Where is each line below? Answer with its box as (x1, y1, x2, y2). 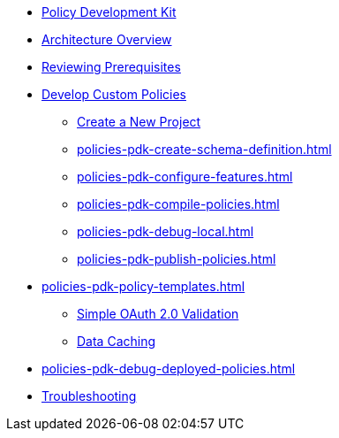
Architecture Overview (41, 32, 172, 47)
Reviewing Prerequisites (41, 59, 181, 74)
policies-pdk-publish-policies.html (77, 251, 276, 266)
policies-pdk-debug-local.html (77, 224, 254, 239)
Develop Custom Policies (41, 87, 186, 102)
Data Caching (77, 334, 156, 349)
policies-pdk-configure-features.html (77, 169, 293, 184)
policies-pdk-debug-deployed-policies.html (41, 361, 296, 376)
